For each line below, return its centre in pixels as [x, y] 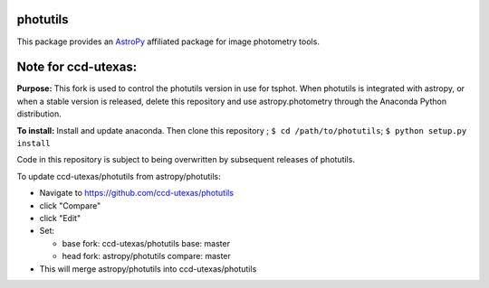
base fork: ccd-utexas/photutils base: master [146, 243]
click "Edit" [60, 218]
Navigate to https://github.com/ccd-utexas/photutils [137, 193]
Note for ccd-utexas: [77, 67]
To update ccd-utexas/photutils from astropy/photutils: [119, 176]
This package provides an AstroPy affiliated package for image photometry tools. [168, 42]
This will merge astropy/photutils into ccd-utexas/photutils [148, 269]
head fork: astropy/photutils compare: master [146, 256]
